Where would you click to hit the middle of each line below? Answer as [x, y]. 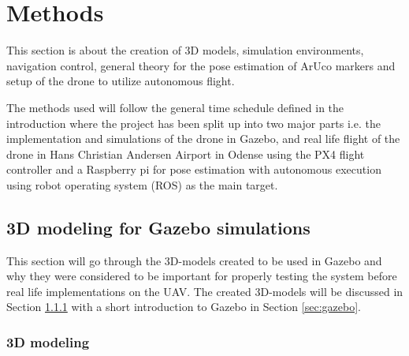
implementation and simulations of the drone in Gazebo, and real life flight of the [203, 139]
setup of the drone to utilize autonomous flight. [121, 81]
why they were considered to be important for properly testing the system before [202, 276]
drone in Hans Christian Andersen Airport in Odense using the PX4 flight [186, 154]
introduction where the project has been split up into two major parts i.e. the [193, 123]
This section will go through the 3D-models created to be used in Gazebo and [194, 260]
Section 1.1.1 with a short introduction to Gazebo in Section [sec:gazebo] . [184, 307]
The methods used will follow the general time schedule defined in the [175, 107]
